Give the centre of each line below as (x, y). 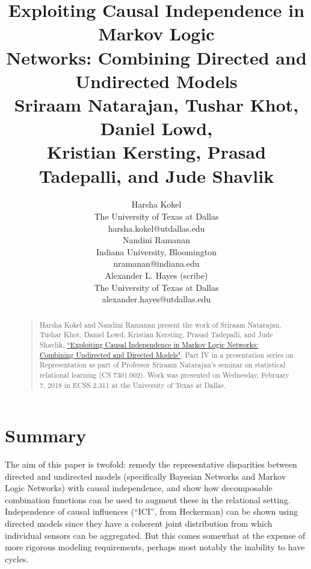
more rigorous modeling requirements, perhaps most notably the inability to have (155, 547)
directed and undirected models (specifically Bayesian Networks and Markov (146, 476)
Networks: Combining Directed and (156, 57)
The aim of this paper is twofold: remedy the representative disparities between (151, 464)
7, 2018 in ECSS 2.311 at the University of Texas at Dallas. (133, 385)
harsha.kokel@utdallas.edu (156, 228)
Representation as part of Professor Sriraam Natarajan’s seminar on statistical (162, 365)
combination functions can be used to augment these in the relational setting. (148, 499)
